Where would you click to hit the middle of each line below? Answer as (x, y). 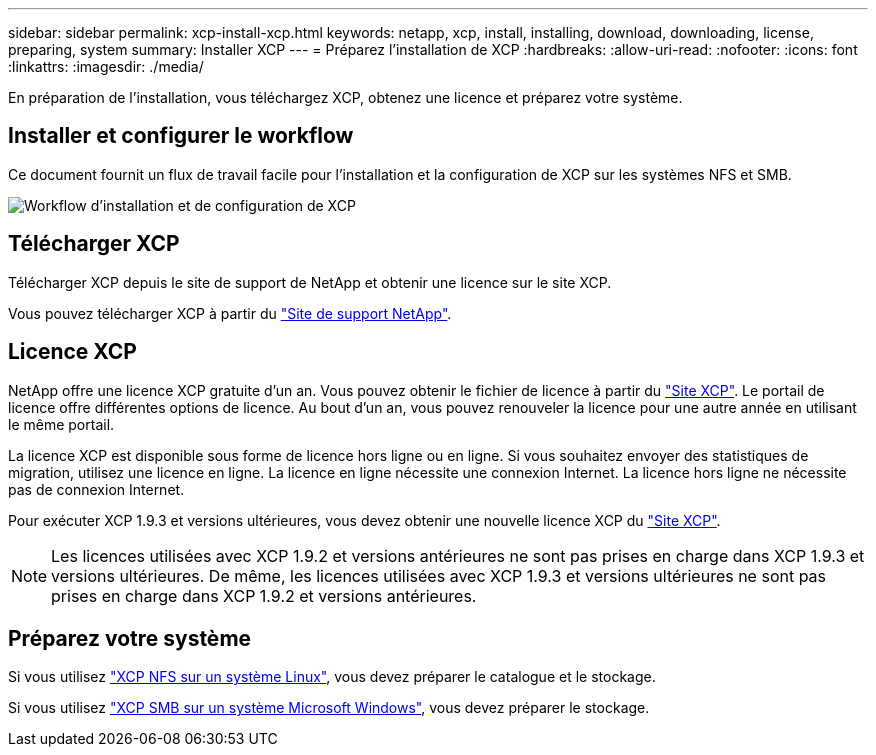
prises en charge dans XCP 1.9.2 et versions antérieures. (264, 595)
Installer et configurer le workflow (181, 136)
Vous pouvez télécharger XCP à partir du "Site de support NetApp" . (230, 313)
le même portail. (61, 424)
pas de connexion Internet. (96, 489)
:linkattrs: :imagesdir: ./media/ (106, 66)
